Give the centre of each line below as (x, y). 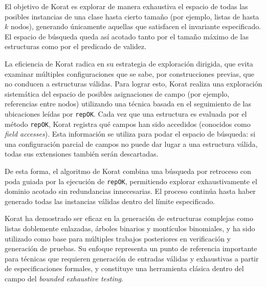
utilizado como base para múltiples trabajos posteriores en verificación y (118, 238)
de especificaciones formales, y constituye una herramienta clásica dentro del (124, 268)
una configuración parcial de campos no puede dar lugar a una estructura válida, (131, 143)
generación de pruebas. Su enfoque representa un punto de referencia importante (131, 248)
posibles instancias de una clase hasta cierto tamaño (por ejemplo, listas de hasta (132, 16)
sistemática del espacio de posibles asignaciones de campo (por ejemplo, (117, 93)
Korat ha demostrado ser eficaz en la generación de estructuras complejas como (129, 218)
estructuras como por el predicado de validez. (76, 46)
